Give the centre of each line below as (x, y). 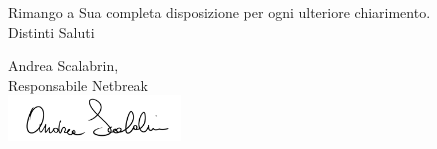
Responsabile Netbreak (78, 84)
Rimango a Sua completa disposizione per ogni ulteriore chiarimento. (219, 12)
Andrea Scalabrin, (63, 65)
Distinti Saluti (51, 31)
